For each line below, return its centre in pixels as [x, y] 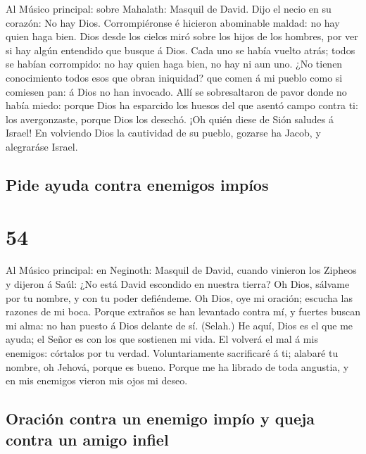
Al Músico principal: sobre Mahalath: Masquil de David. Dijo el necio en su [169, 8]
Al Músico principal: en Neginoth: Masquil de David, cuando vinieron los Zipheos [181, 270]
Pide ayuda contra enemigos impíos [137, 184]
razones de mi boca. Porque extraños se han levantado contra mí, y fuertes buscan [183, 311]
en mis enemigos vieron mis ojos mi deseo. [97, 380]
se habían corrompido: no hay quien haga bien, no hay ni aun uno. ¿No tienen [174, 64]
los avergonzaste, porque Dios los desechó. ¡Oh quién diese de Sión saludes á [170, 119]
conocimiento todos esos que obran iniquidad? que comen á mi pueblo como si [174, 77]
